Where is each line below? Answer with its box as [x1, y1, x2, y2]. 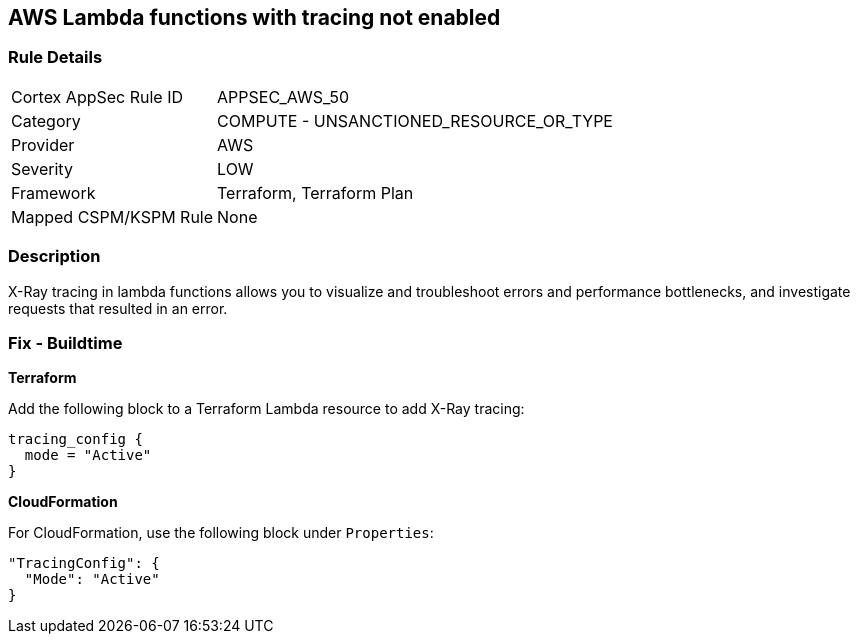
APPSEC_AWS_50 [217, 86, 350, 107]
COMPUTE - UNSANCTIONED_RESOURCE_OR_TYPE [217, 110, 613, 131]
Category [11, 110, 81, 131]
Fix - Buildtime [8, 332, 123, 353]
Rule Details [8, 47, 103, 68]
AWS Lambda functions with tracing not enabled [8, 5, 501, 30]
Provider [11, 134, 75, 155]
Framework [11, 182, 96, 203]
